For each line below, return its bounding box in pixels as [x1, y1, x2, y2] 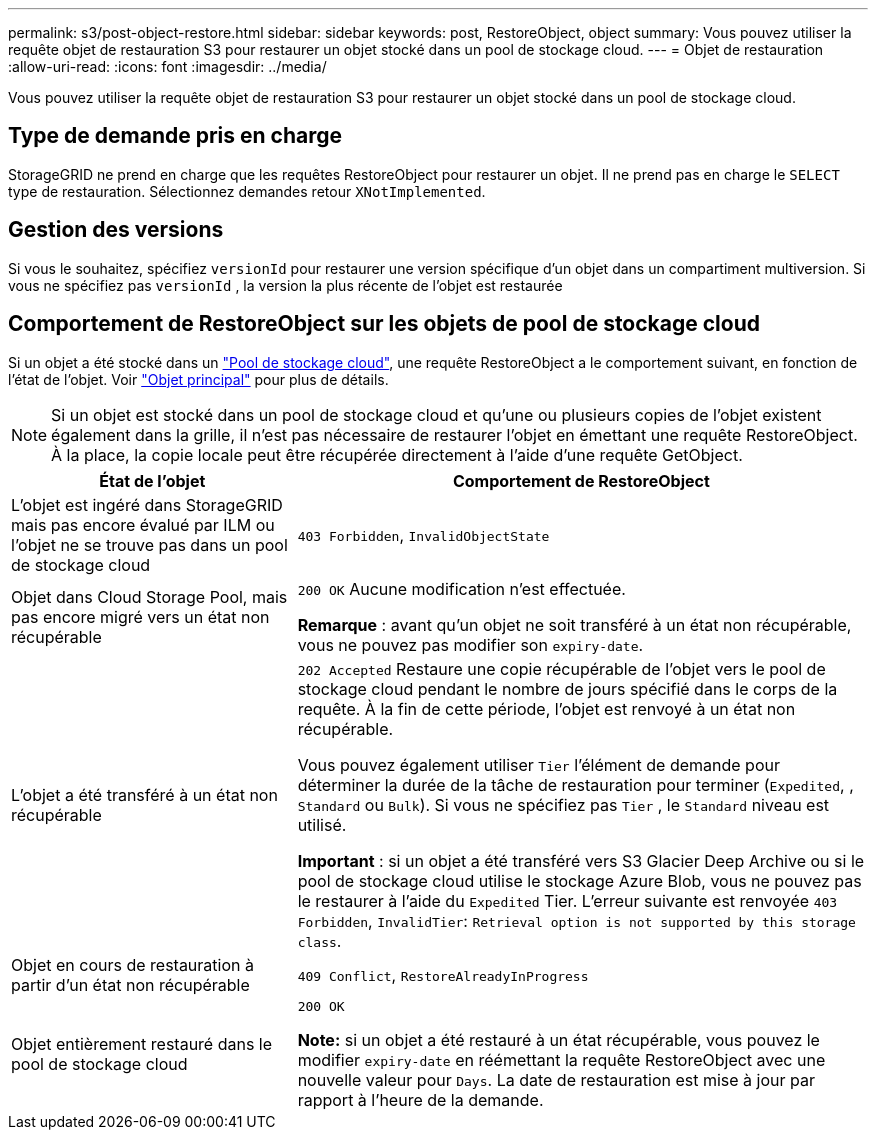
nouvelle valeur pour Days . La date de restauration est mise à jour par [297, 1069, 816, 1090]
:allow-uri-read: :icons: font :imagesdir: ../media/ [8, 58, 327, 75]
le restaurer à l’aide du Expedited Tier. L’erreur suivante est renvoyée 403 [297, 890, 838, 911]
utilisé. [297, 814, 347, 835]
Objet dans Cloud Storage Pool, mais [11, 586, 288, 607]
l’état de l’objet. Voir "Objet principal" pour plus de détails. [8, 370, 389, 388]
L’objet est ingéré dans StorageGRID [11, 494, 283, 515]
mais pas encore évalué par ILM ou [11, 514, 275, 535]
